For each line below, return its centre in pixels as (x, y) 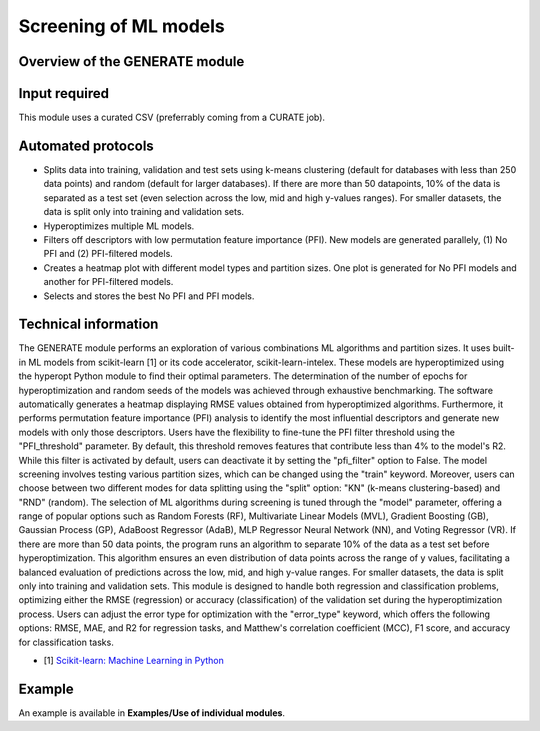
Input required (64, 93)
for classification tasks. (66, 642)
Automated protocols (86, 145)
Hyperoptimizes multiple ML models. (119, 226)
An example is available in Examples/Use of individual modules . (151, 712)
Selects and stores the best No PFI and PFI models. (149, 296)
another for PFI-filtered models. (108, 282)
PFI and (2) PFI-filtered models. (108, 254)
